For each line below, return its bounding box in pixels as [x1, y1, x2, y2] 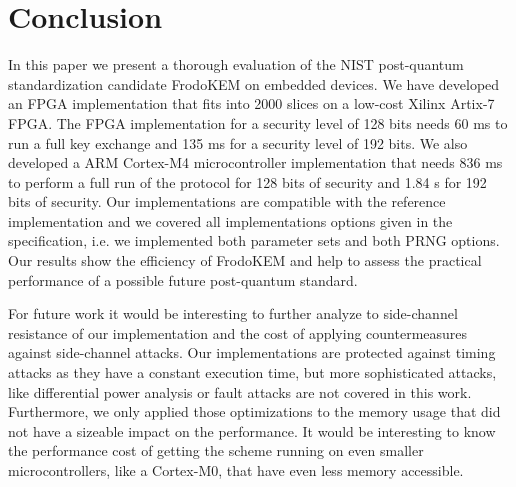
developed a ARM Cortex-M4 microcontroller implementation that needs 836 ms [8, 152, 503, 173]
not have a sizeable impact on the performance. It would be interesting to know [8, 420, 496, 441]
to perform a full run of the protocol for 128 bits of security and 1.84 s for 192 [8, 171, 487, 192]
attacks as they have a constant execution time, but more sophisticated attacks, [8, 362, 497, 383]
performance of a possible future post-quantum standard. [8, 269, 358, 290]
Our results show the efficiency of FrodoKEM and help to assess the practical [8, 250, 482, 271]
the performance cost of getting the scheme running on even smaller [8, 440, 424, 461]
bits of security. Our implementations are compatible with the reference [8, 191, 446, 212]
